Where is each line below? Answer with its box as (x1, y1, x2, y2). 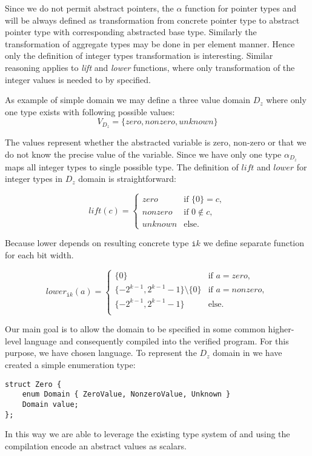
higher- (268, 323, 294, 335)
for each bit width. (5, 249, 74, 261)
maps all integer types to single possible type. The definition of (5, 160, 239, 173)
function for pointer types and (185, 2, 297, 14)
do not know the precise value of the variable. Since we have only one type (5, 147, 282, 160)
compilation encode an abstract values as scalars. (5, 439, 187, 452)
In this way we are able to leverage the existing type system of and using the (5, 428, 290, 440)
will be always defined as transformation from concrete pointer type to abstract (5, 13, 300, 26)
